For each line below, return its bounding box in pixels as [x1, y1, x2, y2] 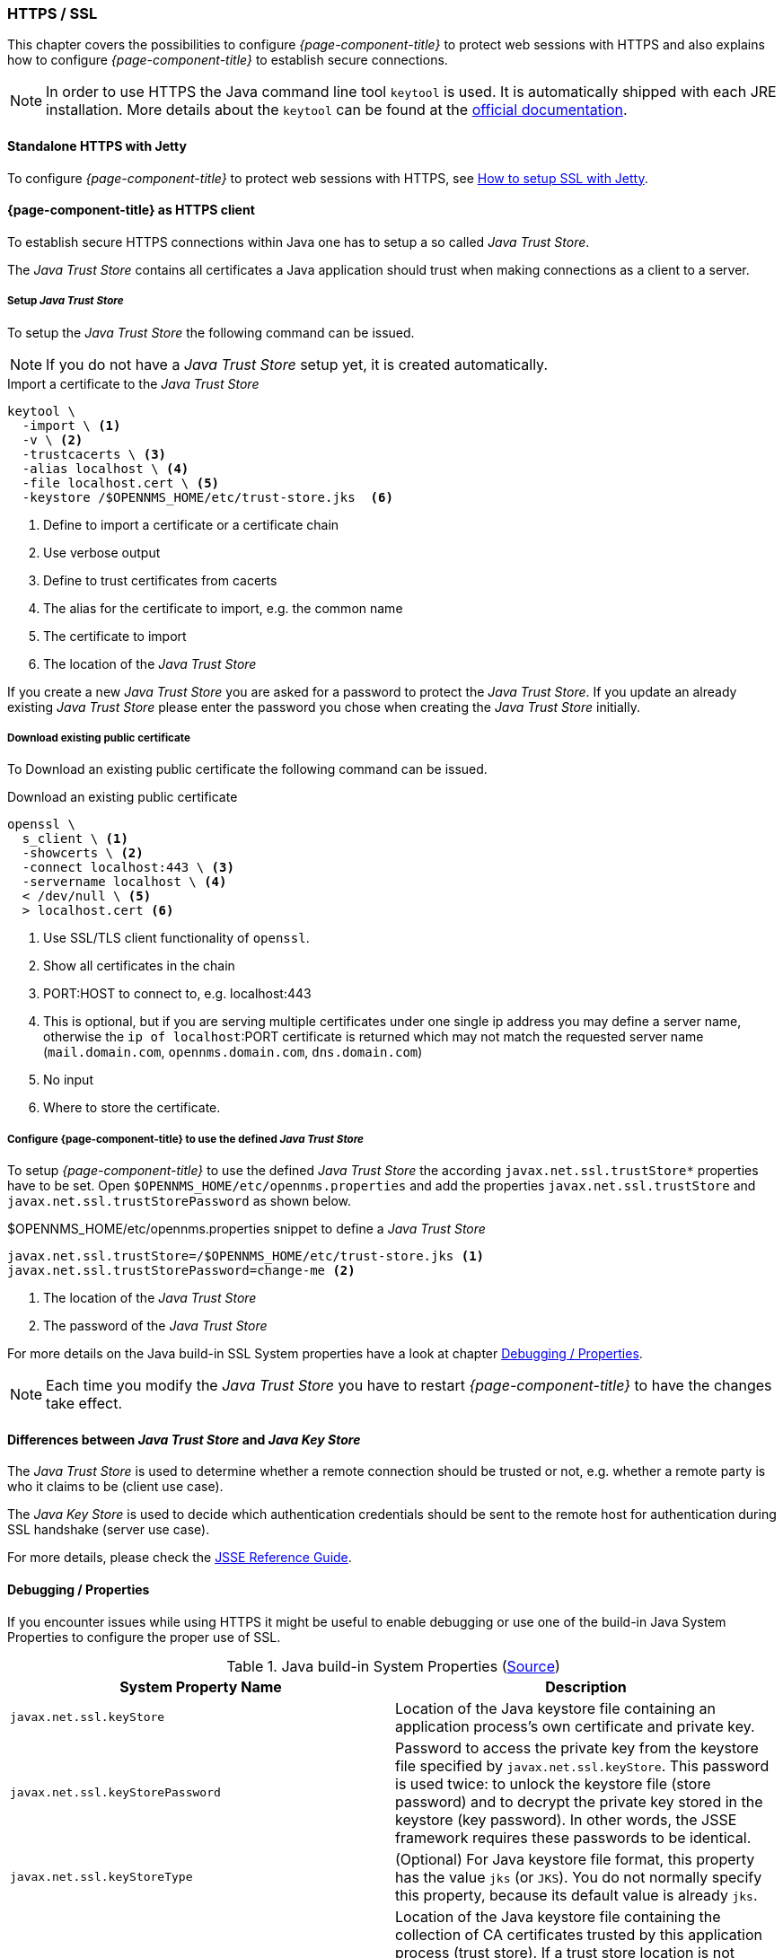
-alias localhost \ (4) [22, 461, 189, 476]
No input [43, 1072, 93, 1088]
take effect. [46, 1394, 122, 1413]
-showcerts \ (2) [22, 846, 144, 861]
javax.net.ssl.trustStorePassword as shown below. [7, 1193, 352, 1209]
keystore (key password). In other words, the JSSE [395, 1810, 737, 1829]
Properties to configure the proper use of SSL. [7, 1629, 281, 1645]
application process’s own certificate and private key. [395, 1717, 755, 1735]
